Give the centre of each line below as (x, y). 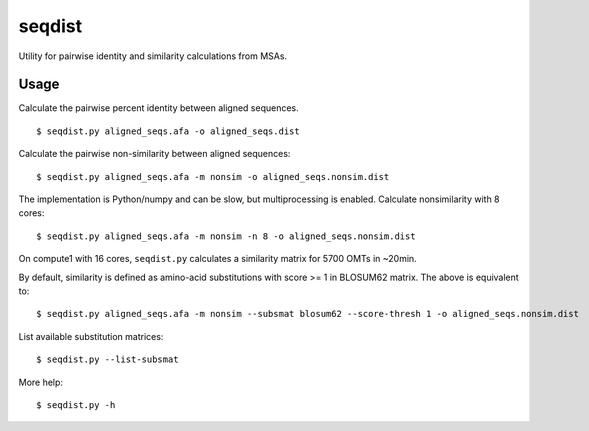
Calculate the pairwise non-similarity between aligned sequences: (154, 154)
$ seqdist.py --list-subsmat (107, 359)
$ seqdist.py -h (76, 404)
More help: (41, 382)
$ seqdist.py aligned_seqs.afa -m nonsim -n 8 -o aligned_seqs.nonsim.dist (226, 236)
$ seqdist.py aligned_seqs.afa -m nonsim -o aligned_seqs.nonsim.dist (213, 176)
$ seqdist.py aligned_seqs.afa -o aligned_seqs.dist (168, 131)
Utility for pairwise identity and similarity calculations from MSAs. (153, 56)
